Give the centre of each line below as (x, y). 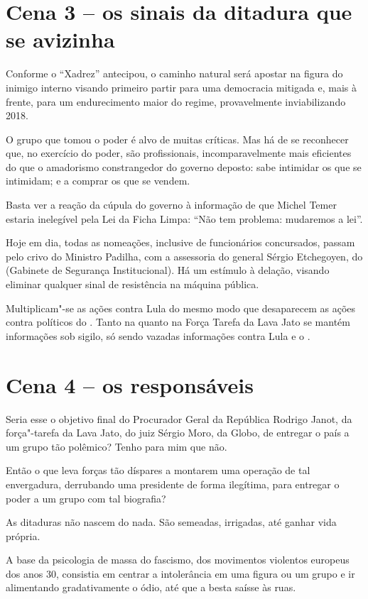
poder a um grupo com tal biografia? (86, 498)
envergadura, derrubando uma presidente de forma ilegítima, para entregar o (173, 484)
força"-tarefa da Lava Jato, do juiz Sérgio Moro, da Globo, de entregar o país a (178, 433)
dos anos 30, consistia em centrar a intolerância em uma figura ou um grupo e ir (180, 573)
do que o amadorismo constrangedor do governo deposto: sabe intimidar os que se (184, 166)
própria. (23, 535)
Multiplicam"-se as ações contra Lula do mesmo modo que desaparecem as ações (181, 308)
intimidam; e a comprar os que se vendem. (98, 181)
